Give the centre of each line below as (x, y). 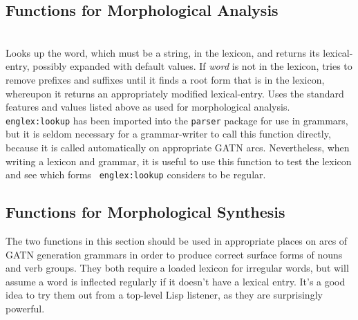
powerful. (25, 309)
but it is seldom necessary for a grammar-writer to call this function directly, (168, 134)
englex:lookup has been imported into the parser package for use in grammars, (177, 120)
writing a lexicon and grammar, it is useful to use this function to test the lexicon (179, 161)
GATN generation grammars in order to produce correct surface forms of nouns (174, 254)
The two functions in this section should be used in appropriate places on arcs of (177, 241)
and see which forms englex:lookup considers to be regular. (136, 175)
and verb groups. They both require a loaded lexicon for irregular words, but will (177, 268)
